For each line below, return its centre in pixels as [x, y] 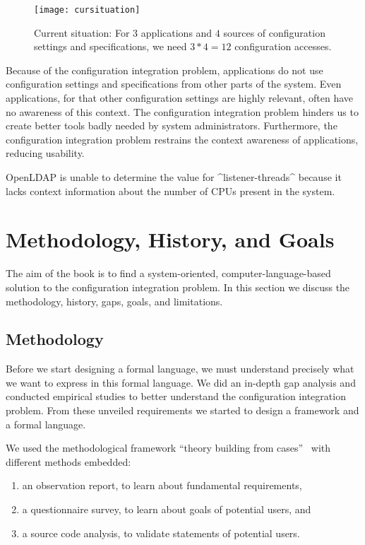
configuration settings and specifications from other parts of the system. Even [174, 84]
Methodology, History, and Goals [170, 239]
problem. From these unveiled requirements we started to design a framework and [182, 410]
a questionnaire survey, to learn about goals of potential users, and [167, 509]
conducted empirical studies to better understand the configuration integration [176, 396]
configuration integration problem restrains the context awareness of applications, [182, 139]
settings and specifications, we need [110, 46]
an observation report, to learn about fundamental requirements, [162, 485]
